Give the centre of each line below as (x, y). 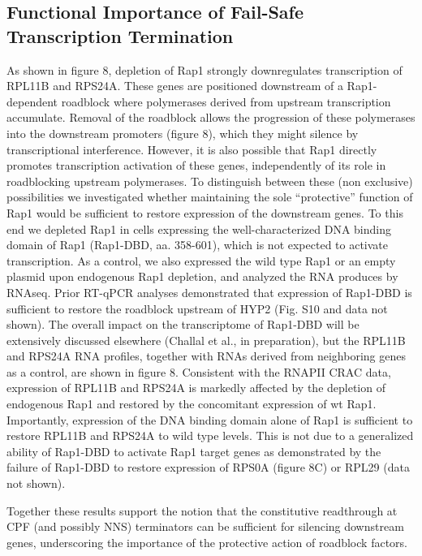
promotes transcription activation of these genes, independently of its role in (196, 165)
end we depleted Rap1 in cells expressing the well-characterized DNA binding (199, 228)
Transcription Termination (120, 35)
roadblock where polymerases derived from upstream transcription (226, 101)
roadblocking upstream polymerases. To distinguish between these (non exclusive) (210, 181)
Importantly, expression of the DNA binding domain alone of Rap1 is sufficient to (210, 419)
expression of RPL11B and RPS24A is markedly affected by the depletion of (196, 388)
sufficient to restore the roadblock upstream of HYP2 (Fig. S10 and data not (197, 308)
